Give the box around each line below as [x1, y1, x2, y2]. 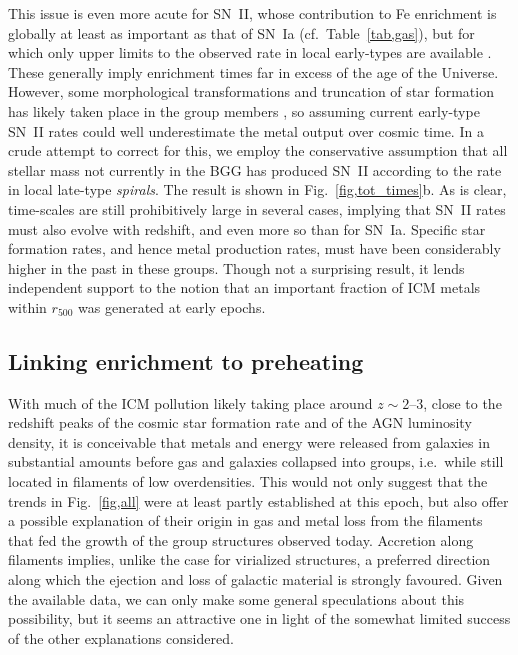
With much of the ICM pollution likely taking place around [8, 392, 373, 413]
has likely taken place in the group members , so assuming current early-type [8, 100, 480, 121]
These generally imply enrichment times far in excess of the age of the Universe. [8, 61, 499, 82]
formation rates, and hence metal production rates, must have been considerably [8, 238, 501, 259]
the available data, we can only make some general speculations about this [8, 588, 465, 609]
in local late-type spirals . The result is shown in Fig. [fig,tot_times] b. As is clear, [8, 179, 507, 200]
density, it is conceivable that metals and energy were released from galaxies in [8, 431, 490, 452]
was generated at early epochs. [78, 296, 266, 317]
